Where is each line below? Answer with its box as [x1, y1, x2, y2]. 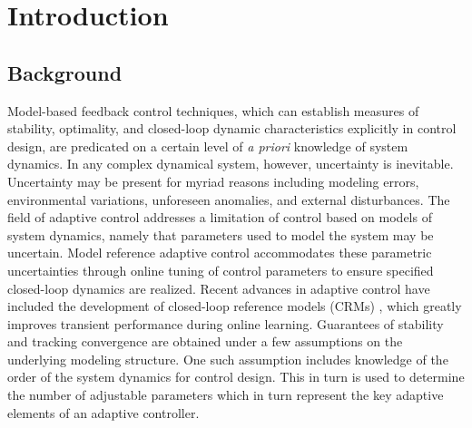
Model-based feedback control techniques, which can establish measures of [7, 101, 419, 120]
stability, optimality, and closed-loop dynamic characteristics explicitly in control [7, 119, 457, 138]
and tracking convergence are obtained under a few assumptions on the [7, 332, 403, 351]
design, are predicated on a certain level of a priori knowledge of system [7, 136, 408, 155]
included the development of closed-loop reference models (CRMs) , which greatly [7, 297, 462, 316]
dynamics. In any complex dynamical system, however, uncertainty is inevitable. [7, 154, 454, 173]
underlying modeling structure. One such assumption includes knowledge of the [7, 349, 448, 368]
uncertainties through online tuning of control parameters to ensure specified [7, 260, 434, 279]
